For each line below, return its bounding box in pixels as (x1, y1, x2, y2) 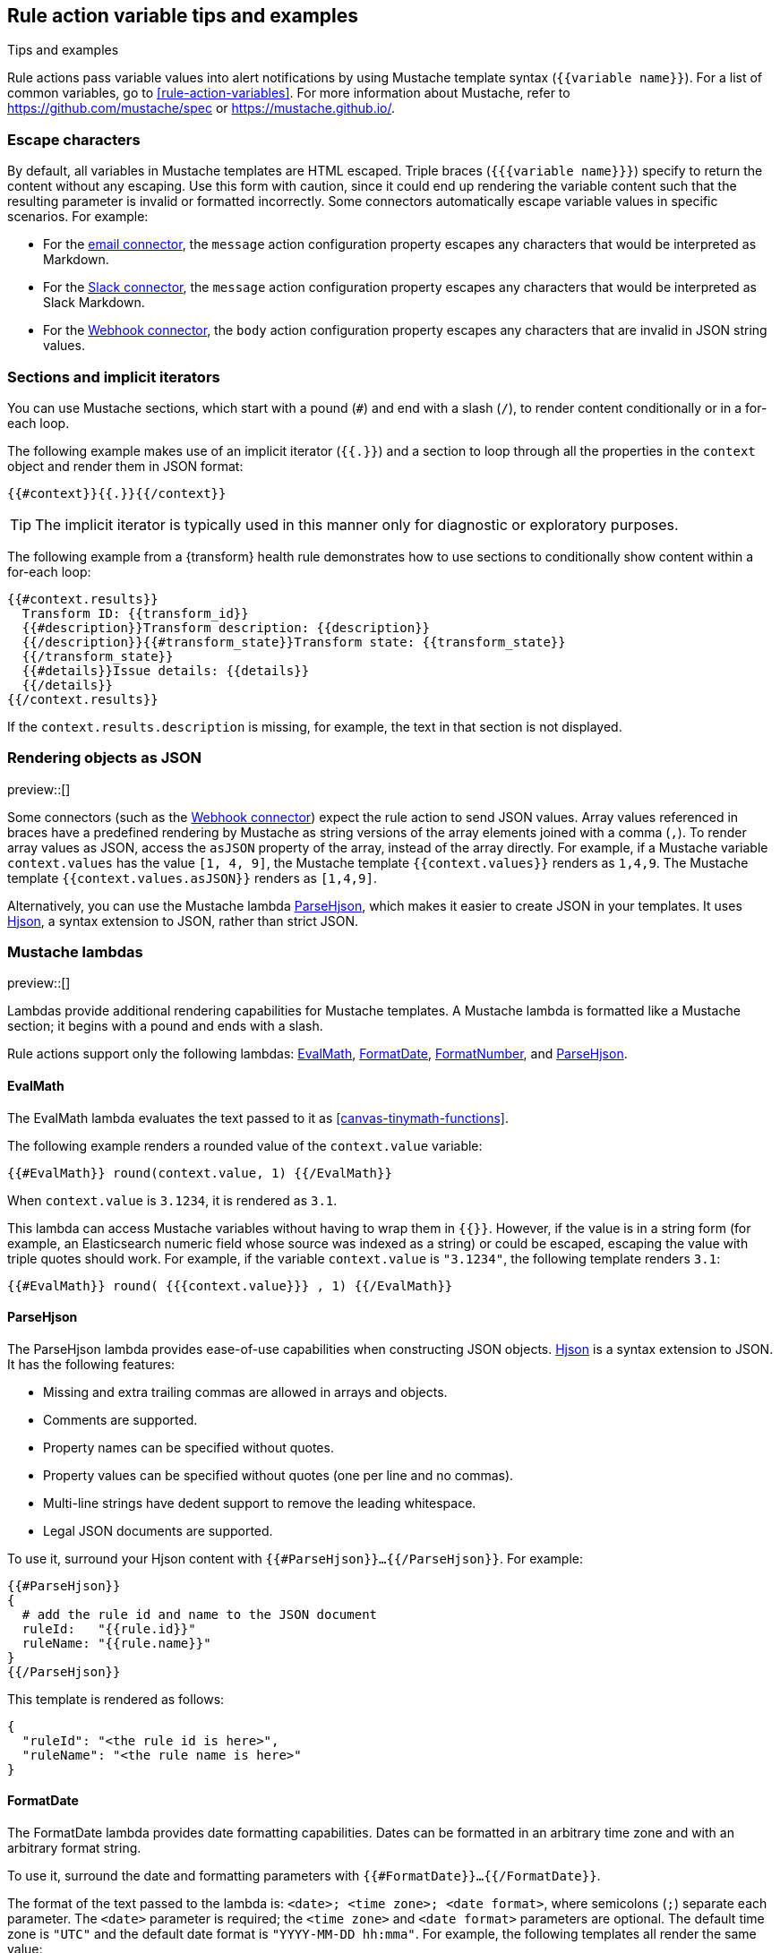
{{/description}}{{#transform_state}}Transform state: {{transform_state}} (21, 634, 566, 649)
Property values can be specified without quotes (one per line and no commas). (43, 1467, 514, 1483)
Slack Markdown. (43, 295, 145, 311)
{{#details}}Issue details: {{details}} (21, 663, 310, 678)
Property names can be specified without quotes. (43, 1439, 334, 1455)
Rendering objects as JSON (7, 749, 202, 767)
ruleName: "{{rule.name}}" (21, 1635, 211, 1650)
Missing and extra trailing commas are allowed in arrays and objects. (43, 1383, 448, 1400)
